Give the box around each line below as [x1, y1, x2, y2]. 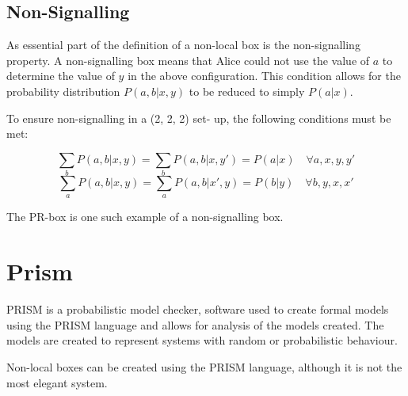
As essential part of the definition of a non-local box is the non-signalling [6, 36, 360, 53]
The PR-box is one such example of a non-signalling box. [6, 208, 284, 225]
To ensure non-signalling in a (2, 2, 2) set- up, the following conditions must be [6, 109, 391, 126]
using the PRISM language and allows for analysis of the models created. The [6, 316, 384, 333]
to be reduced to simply [189, 82, 305, 99]
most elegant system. [6, 374, 108, 390]
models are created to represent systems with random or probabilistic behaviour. [6, 332, 398, 348]
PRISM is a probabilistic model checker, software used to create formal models [6, 301, 389, 318]
